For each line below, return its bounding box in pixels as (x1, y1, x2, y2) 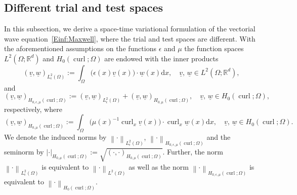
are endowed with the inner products (104, 53, 219, 63)
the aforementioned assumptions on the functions (4, 43, 156, 54)
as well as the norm (129, 161, 189, 172)
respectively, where (4, 103, 62, 114)
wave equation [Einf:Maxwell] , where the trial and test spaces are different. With (4, 33, 256, 44)
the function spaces (184, 43, 244, 54)
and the (206, 131, 231, 142)
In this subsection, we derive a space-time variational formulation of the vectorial (4, 23, 256, 34)
